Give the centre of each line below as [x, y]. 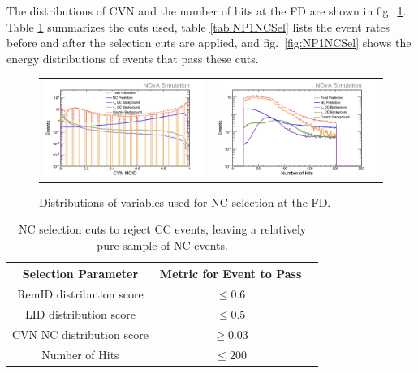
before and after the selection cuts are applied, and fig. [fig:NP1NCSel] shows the [209, 43]
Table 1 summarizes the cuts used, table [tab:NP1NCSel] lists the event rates [198, 26]
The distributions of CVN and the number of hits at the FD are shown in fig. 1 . [207, 11]
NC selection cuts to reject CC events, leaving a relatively [163, 229]
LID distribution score [80, 314]
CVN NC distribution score [80, 334]
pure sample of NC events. [162, 244]
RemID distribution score [80, 294]
